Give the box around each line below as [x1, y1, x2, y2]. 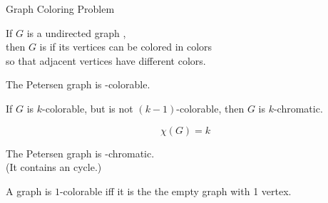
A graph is [6, 183, 52, 198]
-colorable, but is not [42, 100, 133, 115]
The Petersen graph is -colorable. [6, 77, 150, 92]
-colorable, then [176, 100, 245, 115]
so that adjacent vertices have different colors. [6, 53, 206, 68]
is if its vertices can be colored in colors [39, 39, 212, 54]
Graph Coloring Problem [6, 1, 115, 16]
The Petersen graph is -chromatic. [6, 145, 155, 160]
